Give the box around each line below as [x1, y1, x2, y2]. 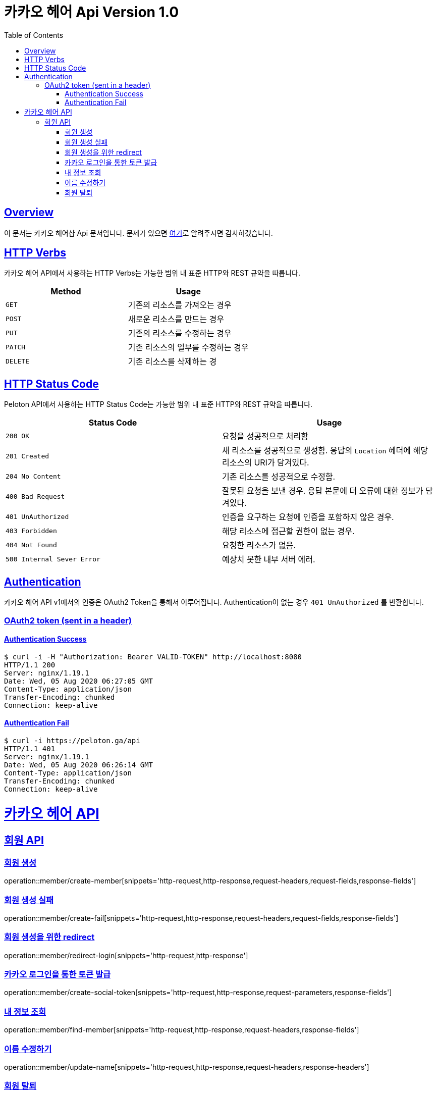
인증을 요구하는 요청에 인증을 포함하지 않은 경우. [222, 512, 394, 523]
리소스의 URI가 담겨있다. [222, 457, 309, 468]
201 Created [6, 452, 49, 460]
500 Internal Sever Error [6, 555, 100, 563]
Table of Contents [4, 30, 64, 39]
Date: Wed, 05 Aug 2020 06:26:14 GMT [4, 760, 153, 769]
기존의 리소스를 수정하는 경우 [128, 328, 232, 339]
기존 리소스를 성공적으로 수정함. [222, 472, 336, 482]
